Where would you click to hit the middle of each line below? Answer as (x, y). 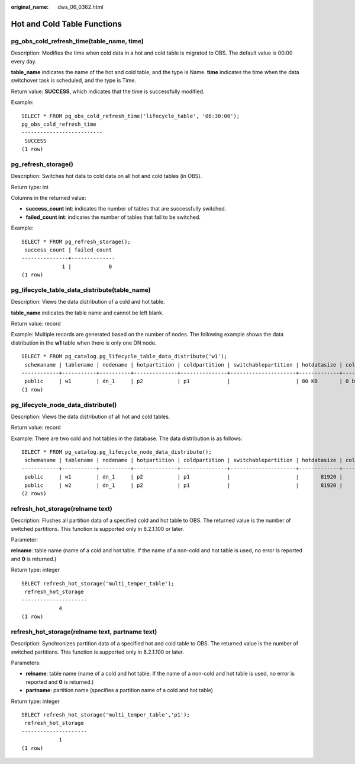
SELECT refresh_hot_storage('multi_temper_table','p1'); (106, 714)
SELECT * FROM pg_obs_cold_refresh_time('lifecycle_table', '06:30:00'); (131, 116)
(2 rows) (34, 494)
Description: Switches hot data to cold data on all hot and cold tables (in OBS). (106, 176)
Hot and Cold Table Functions (67, 24)
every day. (24, 61)
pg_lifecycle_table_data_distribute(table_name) (81, 289)
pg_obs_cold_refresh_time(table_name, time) (78, 41)
